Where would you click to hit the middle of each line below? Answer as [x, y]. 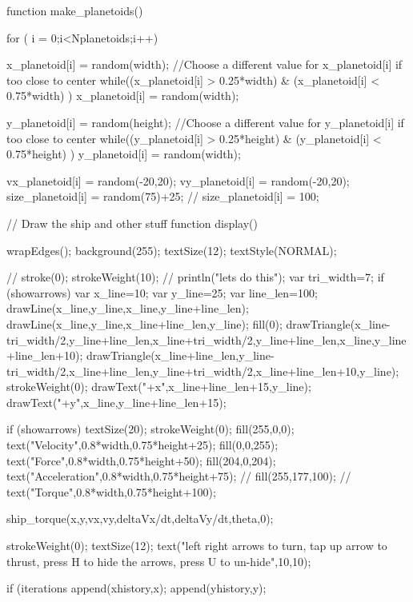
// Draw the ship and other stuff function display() [132, 223]
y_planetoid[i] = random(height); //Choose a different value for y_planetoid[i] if [205, 122]
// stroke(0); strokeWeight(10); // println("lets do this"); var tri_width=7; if [195, 277]
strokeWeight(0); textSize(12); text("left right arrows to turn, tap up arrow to [197, 546]
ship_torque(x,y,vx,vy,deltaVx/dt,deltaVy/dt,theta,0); [140, 518]
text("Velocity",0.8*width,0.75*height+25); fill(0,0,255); [142, 445]
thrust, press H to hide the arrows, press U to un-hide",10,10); [159, 561]
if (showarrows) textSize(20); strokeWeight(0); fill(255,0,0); [150, 429]
